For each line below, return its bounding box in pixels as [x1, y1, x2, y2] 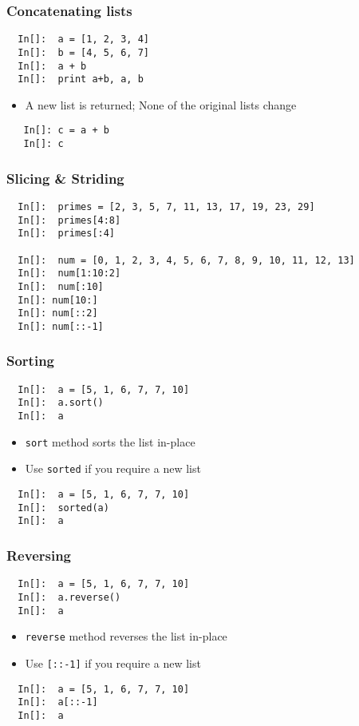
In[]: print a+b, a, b [18, 73, 144, 85]
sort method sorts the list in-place [25, 433, 195, 450]
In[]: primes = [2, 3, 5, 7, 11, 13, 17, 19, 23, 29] [18, 200, 315, 212]
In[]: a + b [18, 60, 87, 72]
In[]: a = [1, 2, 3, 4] [18, 34, 149, 46]
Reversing [6, 545, 72, 565]
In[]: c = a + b [23, 125, 109, 137]
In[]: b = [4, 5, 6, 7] [18, 46, 149, 58]
